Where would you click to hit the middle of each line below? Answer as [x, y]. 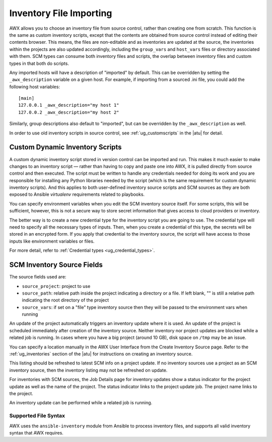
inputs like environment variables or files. [52, 241]
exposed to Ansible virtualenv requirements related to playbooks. [77, 194]
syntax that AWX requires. [37, 432]
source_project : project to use [56, 286]
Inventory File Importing [61, 13]
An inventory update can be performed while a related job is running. [81, 403]
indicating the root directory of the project [65, 300]
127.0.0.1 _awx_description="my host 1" [69, 105]
